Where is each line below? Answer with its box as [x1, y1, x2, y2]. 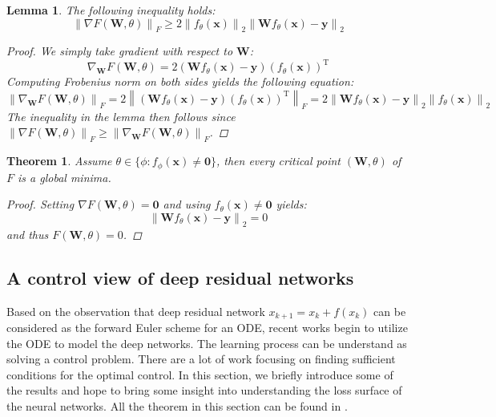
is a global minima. [18, 168, 111, 185]
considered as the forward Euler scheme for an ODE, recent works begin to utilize [6, 318, 408, 335]
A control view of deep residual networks [6, 265, 354, 289]
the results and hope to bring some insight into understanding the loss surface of [6, 382, 402, 399]
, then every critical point [216, 152, 341, 169]
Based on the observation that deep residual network [6, 302, 265, 319]
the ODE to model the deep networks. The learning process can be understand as [6, 334, 407, 351]
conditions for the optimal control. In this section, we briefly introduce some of [6, 366, 393, 383]
